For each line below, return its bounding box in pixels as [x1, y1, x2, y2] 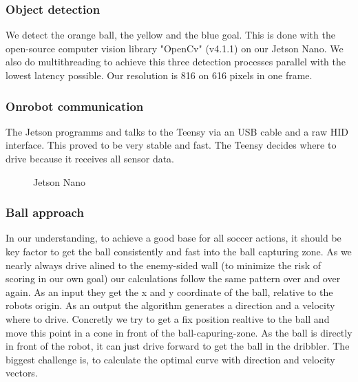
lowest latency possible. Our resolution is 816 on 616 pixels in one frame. [6, 68, 313, 82]
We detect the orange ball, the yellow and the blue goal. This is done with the [6, 28, 335, 42]
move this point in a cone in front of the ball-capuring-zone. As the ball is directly [6, 325, 352, 339]
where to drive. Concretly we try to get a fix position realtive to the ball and [6, 311, 330, 326]
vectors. [6, 365, 38, 380]
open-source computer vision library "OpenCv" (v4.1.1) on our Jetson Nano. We [6, 41, 344, 55]
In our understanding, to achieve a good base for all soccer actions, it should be [6, 231, 341, 245]
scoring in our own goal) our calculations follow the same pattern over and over [6, 271, 341, 286]
